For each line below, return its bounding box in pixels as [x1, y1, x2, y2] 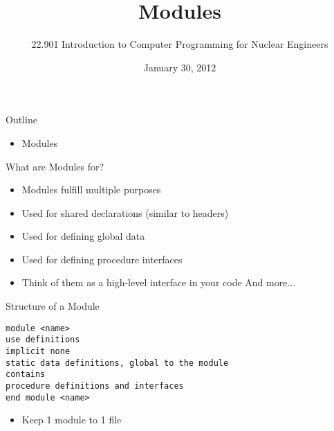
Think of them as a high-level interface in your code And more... [21, 275, 296, 290]
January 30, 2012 [143, 60, 216, 74]
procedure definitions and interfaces [6, 380, 184, 391]
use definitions [6, 335, 80, 345]
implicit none [6, 346, 71, 356]
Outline [6, 112, 37, 127]
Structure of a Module [6, 299, 100, 313]
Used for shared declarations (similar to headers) [21, 205, 229, 220]
